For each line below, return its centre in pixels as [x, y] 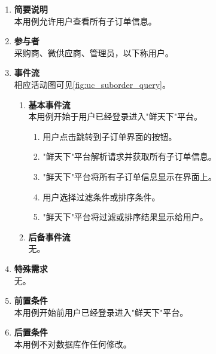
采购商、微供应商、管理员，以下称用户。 [94, 52]
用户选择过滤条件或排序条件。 [101, 196]
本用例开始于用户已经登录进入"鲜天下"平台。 [115, 116]
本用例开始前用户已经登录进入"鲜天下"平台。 [101, 312]
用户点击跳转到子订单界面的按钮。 [110, 136]
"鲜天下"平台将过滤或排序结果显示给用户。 [125, 217]
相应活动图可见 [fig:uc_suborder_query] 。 [92, 84]
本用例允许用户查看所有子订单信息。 [85, 21]
